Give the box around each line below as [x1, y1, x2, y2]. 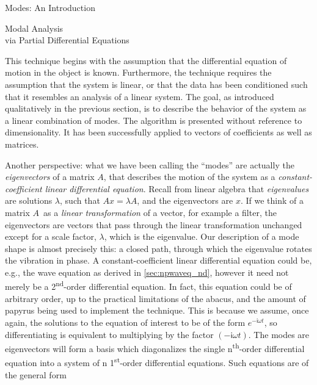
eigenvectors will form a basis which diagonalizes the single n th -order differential [5, 340, 305, 354]
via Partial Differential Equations [5, 34, 129, 46]
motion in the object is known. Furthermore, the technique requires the [5, 66, 272, 79]
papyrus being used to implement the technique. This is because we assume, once [5, 304, 309, 317]
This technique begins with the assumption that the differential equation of [5, 54, 287, 67]
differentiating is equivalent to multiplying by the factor [5, 328, 214, 340]
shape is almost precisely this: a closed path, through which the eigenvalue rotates [5, 242, 312, 254]
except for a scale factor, [5, 230, 97, 243]
